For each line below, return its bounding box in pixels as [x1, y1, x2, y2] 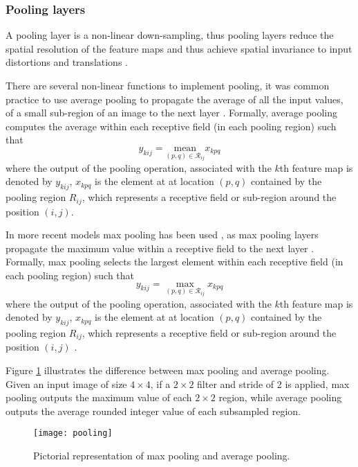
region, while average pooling [218, 390, 342, 405]
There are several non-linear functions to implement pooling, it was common [6, 78, 330, 92]
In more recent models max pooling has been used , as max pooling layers [6, 227, 319, 242]
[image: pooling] [33, 428, 113, 439]
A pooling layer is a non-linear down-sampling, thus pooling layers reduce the [6, 28, 334, 42]
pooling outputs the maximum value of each [6, 390, 192, 405]
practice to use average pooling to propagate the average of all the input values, [6, 91, 343, 106]
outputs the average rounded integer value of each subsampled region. [6, 403, 301, 418]
